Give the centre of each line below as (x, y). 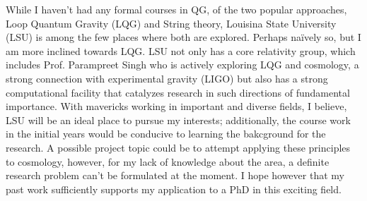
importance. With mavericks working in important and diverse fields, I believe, (176, 106)
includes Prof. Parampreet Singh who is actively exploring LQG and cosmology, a (182, 65)
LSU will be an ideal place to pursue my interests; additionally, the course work (178, 120)
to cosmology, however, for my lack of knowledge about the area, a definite (168, 161)
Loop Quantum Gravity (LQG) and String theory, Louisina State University (171, 23)
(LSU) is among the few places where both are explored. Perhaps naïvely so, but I (183, 37)
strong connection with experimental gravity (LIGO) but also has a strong (167, 78)
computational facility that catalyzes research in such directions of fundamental (178, 92)
